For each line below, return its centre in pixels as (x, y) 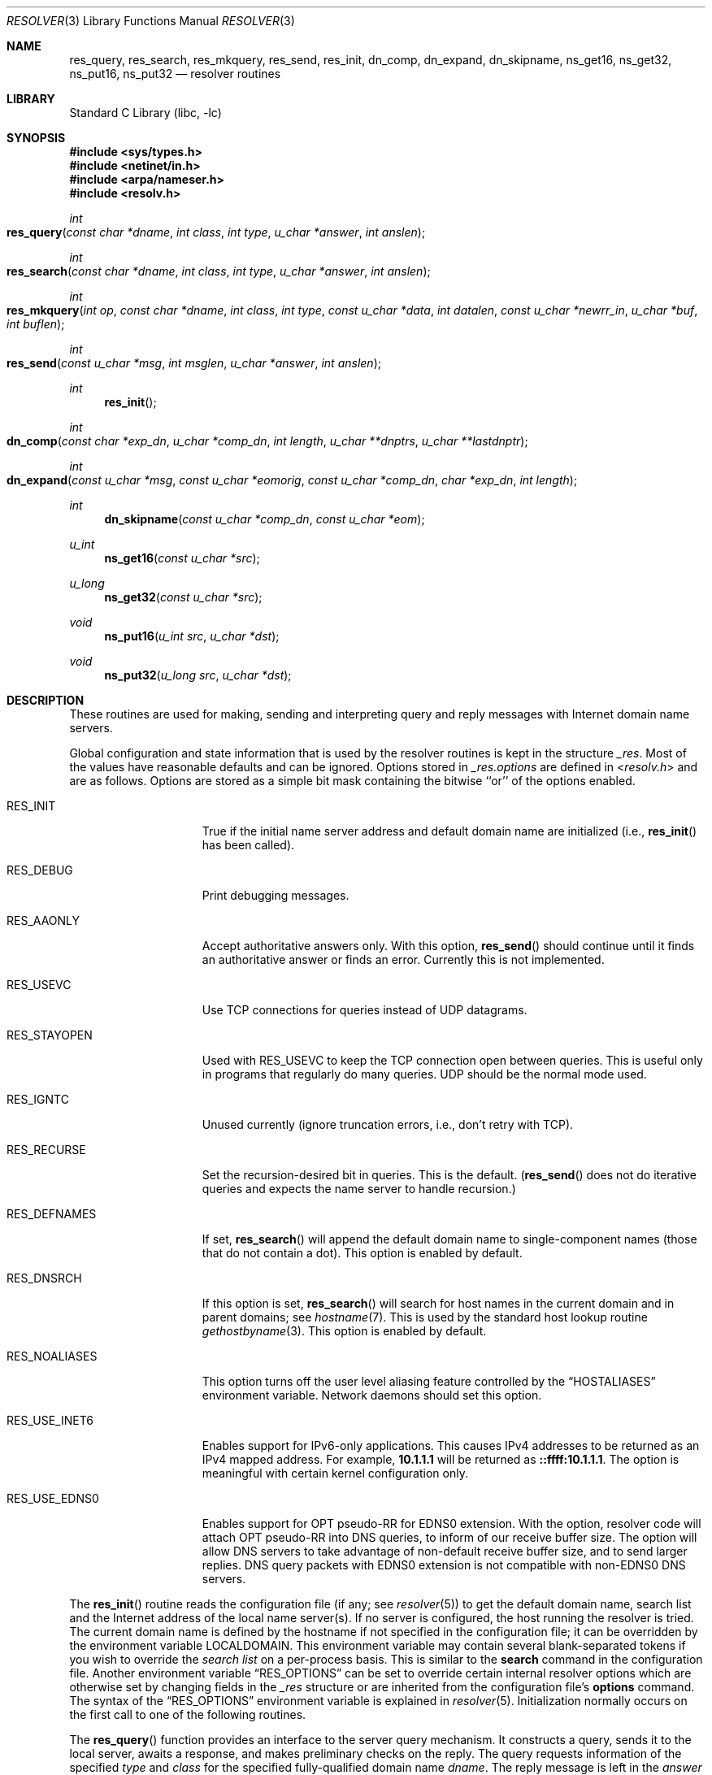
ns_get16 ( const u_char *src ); (182, 558)
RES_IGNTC (38, 1099)
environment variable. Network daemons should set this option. (372, 1395)
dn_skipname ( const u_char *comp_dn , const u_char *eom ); (265, 519)
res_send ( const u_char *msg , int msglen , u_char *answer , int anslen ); (194, 363)
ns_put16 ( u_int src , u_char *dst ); (192, 636)
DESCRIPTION (46, 700)
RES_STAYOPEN (50, 1035)
